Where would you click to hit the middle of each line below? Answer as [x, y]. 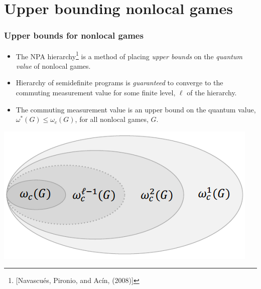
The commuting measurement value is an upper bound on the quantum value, [136, 109]
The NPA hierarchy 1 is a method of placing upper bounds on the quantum [129, 55]
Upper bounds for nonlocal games [74, 35]
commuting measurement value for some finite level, [96, 93]
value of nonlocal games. [53, 65]
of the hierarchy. [212, 93]
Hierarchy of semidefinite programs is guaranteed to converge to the [119, 83]
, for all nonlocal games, [112, 119]
